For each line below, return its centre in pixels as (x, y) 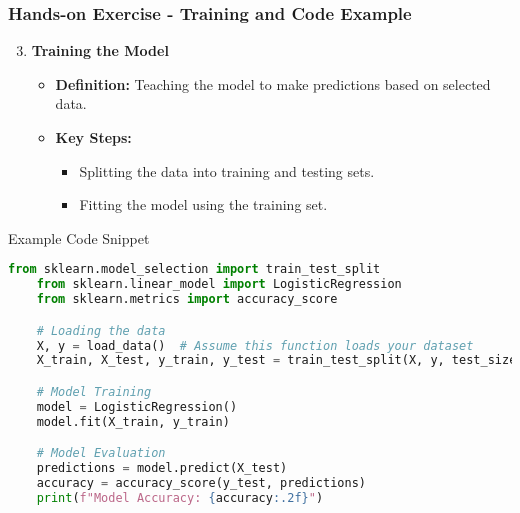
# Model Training (94, 391)
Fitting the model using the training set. (203, 204)
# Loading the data (101, 330)
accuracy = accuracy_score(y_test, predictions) (201, 482)
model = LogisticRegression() (137, 406)
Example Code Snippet (79, 237)
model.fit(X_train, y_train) (133, 421)
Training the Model (100, 50)
